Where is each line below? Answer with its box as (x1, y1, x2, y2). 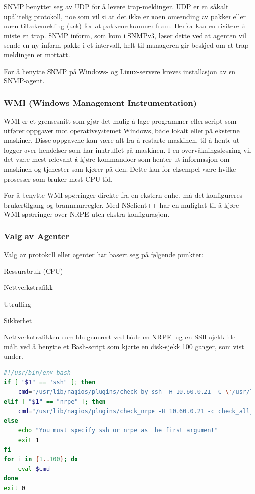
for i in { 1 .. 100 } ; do (4, 456, 78, 463)
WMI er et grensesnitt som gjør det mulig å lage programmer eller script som (4, 115, 237, 126)
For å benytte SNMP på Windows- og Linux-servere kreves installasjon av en (4, 66, 236, 76)
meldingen (4, 49, 35, 59)
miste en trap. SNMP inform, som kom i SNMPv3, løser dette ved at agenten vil (4, 30, 246, 40)
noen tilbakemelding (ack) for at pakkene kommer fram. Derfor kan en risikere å (4, 21, 245, 31)
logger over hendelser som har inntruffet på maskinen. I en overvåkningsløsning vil (4, 144, 251, 155)
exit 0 (4, 485, 25, 492)
